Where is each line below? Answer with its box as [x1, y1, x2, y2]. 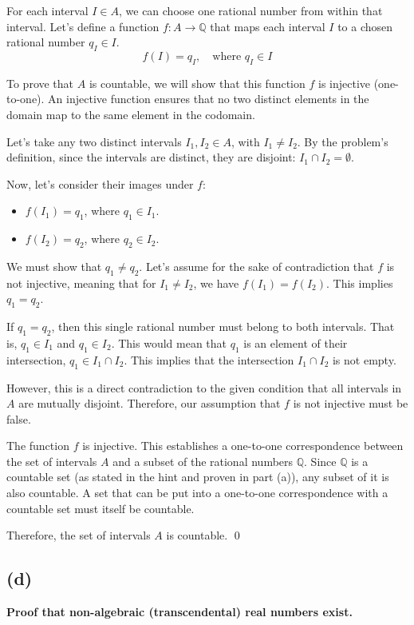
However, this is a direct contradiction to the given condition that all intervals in [6, 379, 402, 396]
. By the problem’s [297, 133, 388, 149]
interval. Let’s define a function [6, 18, 160, 34]
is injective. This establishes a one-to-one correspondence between [82, 437, 404, 454]
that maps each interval [210, 18, 325, 34]
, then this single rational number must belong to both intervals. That [51, 318, 395, 335]
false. [6, 410, 31, 427]
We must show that [6, 257, 102, 274]
